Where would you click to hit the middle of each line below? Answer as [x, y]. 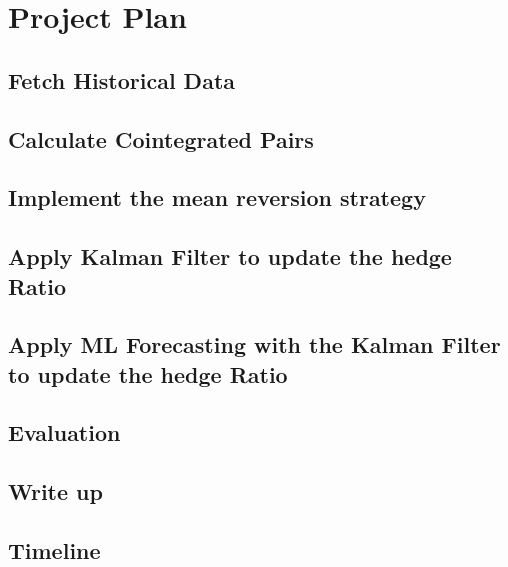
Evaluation [64, 432]
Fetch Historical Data [122, 79]
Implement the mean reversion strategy [217, 197]
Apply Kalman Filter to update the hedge [230, 256]
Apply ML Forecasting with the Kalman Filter [254, 344]
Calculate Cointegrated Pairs [161, 138]
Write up [55, 491]
